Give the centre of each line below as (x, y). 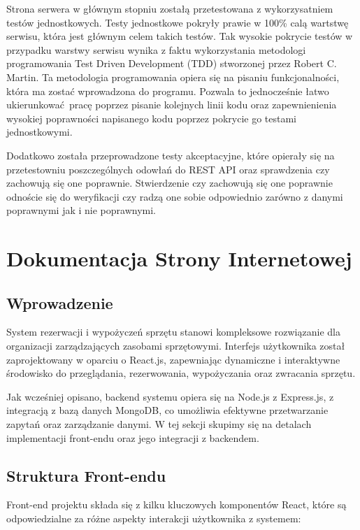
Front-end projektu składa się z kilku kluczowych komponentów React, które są (177, 504)
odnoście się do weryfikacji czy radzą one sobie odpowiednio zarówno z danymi (175, 196)
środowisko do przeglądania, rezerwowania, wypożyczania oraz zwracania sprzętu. (181, 373)
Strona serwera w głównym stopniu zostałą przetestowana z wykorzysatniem (170, 8)
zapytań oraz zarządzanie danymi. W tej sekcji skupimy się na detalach (159, 424)
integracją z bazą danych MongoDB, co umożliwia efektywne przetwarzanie (167, 410)
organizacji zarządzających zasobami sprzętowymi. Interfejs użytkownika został (176, 346)
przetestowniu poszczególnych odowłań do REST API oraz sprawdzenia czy (168, 169)
